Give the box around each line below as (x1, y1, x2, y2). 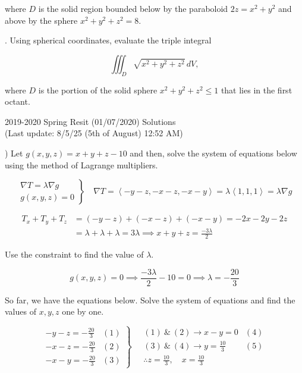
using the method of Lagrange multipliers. (5, 158, 158, 171)
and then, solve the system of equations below (130, 146, 297, 159)
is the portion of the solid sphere (38, 83, 158, 96)
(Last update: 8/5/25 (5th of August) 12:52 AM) (5, 127, 183, 139)
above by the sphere (5, 14, 78, 26)
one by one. (62, 305, 104, 318)
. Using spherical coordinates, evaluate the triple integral (5, 34, 212, 46)
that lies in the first (221, 83, 292, 96)
